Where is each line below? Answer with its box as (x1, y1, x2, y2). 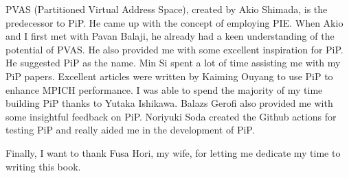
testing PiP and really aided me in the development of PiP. (5, 123, 255, 137)
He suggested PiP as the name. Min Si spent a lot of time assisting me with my (5, 55, 341, 70)
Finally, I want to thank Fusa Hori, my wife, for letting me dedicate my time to (5, 145, 341, 160)
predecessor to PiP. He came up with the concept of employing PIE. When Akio (5, 15, 344, 29)
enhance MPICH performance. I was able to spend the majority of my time (5, 82, 323, 97)
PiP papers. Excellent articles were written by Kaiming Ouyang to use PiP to (5, 68, 333, 83)
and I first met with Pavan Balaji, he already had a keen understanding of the (5, 29, 335, 43)
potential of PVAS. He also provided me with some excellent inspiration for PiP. (5, 42, 344, 56)
